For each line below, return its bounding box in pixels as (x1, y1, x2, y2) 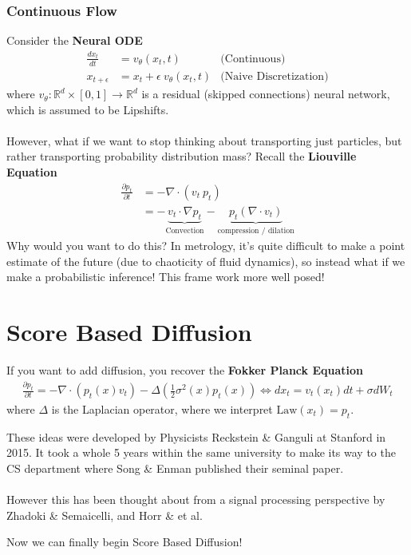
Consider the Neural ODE (6, 32, 143, 49)
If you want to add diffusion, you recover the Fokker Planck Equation (6, 362, 363, 379)
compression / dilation (217, 226, 294, 235)
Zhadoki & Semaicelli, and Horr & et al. (6, 506, 203, 523)
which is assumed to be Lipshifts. (6, 101, 169, 117)
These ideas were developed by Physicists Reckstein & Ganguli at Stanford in (6, 428, 386, 445)
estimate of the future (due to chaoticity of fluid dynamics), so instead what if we (6, 252, 405, 269)
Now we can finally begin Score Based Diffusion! (6, 533, 243, 550)
